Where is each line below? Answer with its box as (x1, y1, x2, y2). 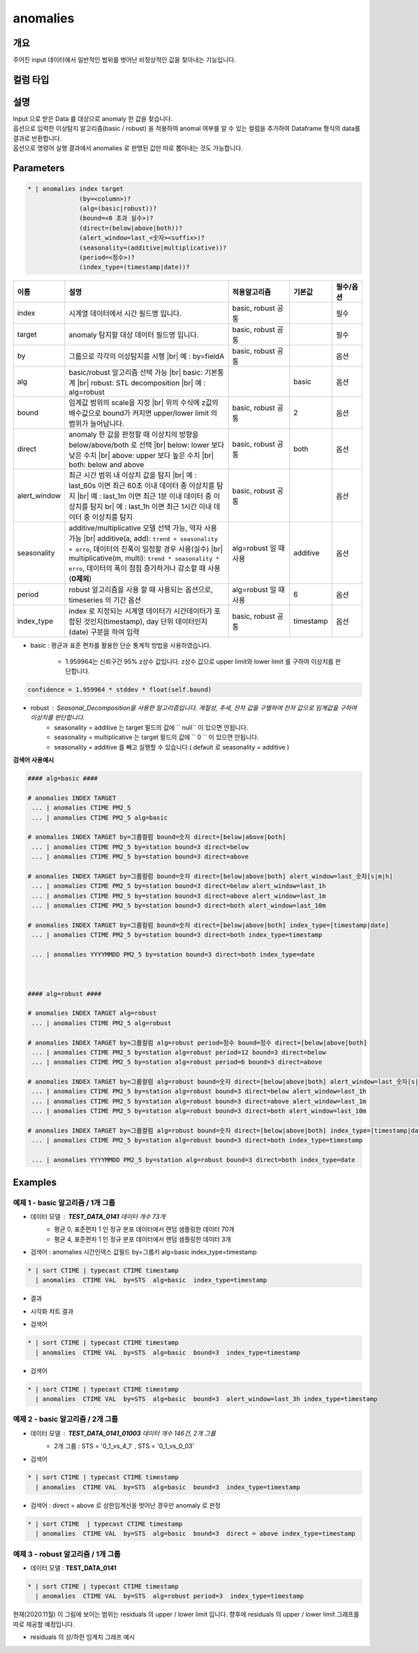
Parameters (13, 162, 65, 174)
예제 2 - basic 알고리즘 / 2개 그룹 (13, 1415, 119, 1424)
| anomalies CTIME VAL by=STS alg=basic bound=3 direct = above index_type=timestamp (35, 1530, 355, 1538)
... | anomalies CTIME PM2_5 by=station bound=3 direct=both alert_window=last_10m (31, 902, 326, 910)
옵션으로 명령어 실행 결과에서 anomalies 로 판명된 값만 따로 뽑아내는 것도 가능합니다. (13, 144, 244, 152)
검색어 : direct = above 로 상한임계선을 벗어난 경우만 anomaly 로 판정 (30, 1501, 221, 1510)
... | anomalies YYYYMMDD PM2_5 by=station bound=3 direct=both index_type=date (31, 950, 316, 958)
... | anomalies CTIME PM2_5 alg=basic (31, 813, 168, 822)
